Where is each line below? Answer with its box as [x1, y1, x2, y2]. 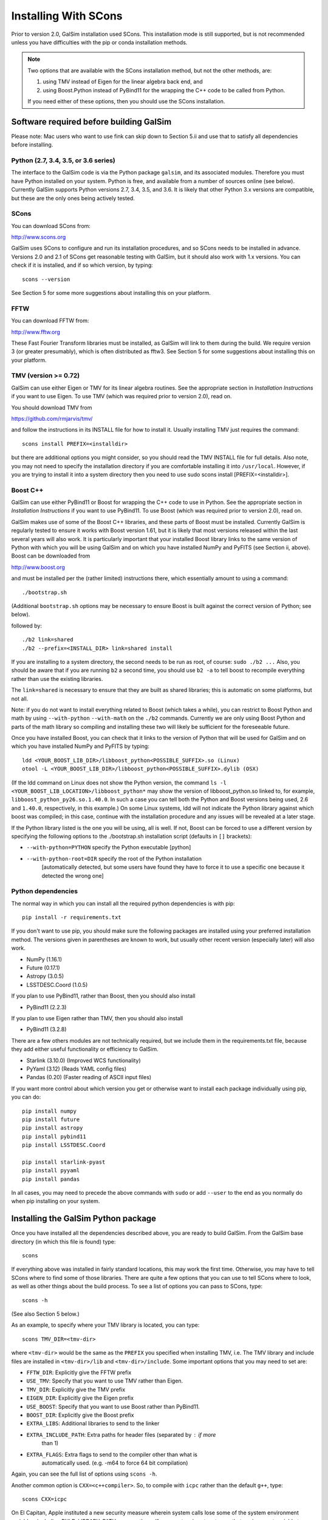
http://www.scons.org [11, 233, 66, 241]
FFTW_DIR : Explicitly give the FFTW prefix [26, 1369, 132, 1376]
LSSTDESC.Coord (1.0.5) [26, 981, 88, 988]
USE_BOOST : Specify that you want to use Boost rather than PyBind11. [26, 1403, 200, 1410]
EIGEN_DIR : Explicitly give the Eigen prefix [26, 1394, 134, 1401]
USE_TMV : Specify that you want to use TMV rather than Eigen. [26, 1377, 183, 1384]
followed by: [11, 622, 43, 629]
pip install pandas [22, 1175, 80, 1183]
